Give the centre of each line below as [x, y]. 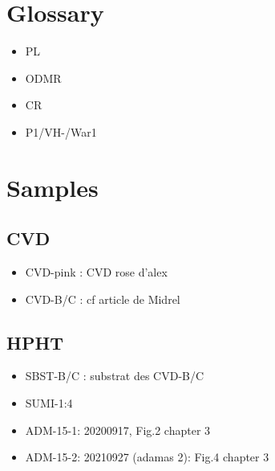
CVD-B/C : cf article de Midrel [103, 299]
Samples [53, 187]
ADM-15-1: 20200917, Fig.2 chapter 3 [118, 430]
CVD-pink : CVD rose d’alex [96, 272]
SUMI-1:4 [49, 403]
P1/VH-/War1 [61, 131]
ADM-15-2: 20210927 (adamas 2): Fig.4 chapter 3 [147, 457]
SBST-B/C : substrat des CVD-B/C [115, 376]
